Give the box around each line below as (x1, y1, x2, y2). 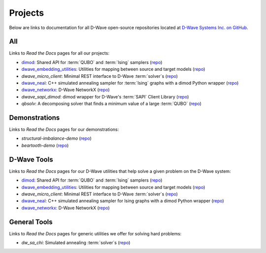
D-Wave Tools (9, 155, 54, 163)
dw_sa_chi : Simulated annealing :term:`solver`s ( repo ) (21, 240, 131, 246)
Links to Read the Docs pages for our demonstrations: (9, 126, 119, 132)
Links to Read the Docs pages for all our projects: (9, 50, 109, 56)
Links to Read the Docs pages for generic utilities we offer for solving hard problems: (9, 230, 182, 236)
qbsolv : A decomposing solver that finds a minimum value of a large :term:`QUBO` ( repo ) (21, 101, 202, 107)
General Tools (9, 218, 53, 226)
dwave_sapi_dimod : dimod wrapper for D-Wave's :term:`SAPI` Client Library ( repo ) (21, 94, 189, 99)
